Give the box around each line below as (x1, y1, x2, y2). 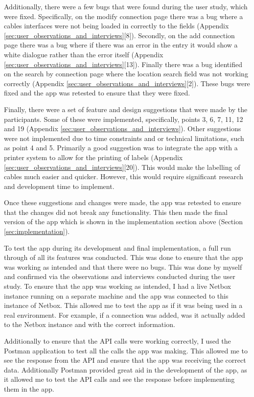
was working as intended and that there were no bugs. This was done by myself (4, 261, 242, 272)
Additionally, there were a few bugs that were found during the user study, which (4, 1, 248, 11)
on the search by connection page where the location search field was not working (4, 69, 248, 79)
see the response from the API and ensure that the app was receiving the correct (4, 355, 246, 365)
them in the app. (4, 383, 54, 394)
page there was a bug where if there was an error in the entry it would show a (4, 40, 238, 50)
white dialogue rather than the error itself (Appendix (4, 49, 163, 59)
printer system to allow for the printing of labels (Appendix (4, 152, 183, 162)
